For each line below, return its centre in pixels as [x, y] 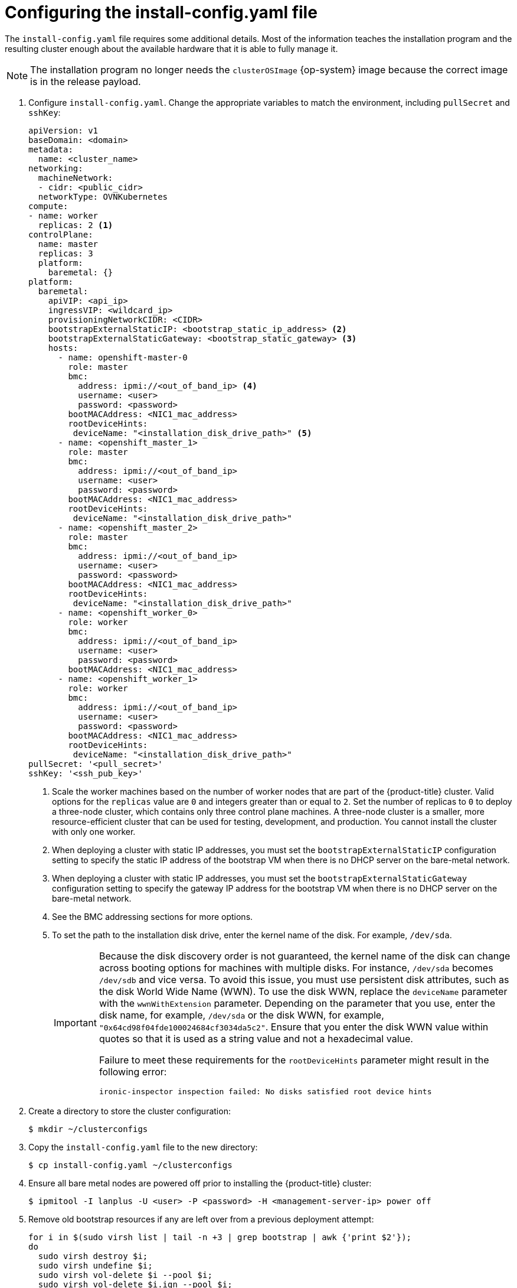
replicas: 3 [66, 253]
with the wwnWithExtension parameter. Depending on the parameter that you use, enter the [297, 1003]
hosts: [63, 348]
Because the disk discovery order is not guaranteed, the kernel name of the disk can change [305, 956]
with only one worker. [94, 831]
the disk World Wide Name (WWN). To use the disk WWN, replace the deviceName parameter [303, 991]
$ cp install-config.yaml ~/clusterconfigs [130, 1165]
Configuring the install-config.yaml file [161, 12]
